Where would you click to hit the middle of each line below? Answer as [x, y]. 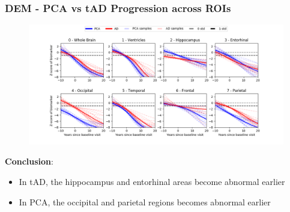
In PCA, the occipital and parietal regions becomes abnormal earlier [145, 201]
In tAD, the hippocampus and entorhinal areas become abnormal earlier [152, 181]
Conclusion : [29, 161]
